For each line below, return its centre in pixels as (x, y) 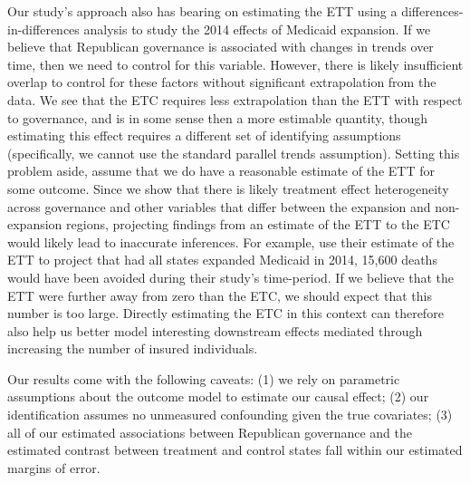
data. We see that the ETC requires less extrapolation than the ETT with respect (235, 99)
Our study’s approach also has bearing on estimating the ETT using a (202, 11)
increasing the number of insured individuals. (133, 348)
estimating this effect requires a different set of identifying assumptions (204, 135)
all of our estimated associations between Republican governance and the (210, 432)
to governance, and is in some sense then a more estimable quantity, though (217, 117)
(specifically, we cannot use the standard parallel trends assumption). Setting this (234, 153)
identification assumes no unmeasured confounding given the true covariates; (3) (230, 415)
